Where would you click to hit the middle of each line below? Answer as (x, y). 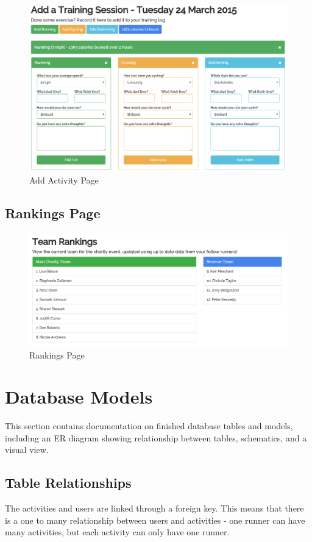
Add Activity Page (64, 180)
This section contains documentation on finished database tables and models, (149, 426)
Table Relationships (68, 483)
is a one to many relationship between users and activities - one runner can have (155, 520)
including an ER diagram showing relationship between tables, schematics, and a (156, 437)
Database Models (79, 397)
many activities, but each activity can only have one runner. (117, 532)
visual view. (27, 450)
